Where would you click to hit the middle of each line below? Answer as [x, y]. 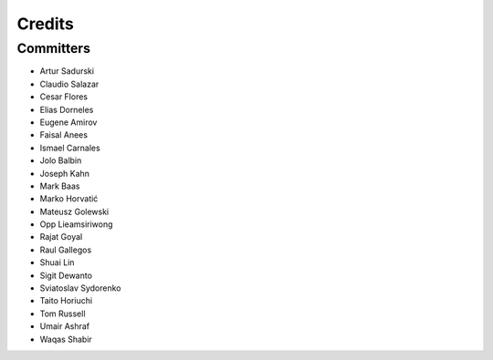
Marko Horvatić [69, 199]
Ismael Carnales [70, 148]
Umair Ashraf [65, 326]
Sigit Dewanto [66, 275]
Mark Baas [60, 186]
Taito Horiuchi [66, 301]
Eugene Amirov [68, 122]
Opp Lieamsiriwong [76, 224]
